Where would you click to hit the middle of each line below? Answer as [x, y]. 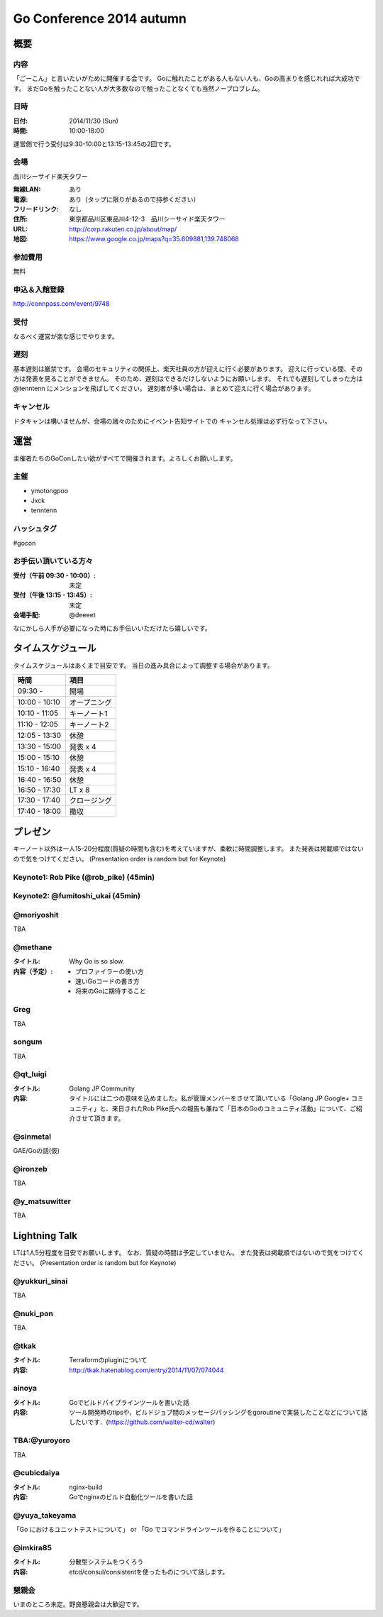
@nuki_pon [33, 1313]
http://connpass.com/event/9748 [61, 304]
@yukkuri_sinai [40, 1281]
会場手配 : [27, 615]
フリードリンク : [36, 209]
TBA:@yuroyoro [41, 1440]
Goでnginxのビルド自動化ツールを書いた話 [131, 1497]
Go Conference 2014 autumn [100, 18]
